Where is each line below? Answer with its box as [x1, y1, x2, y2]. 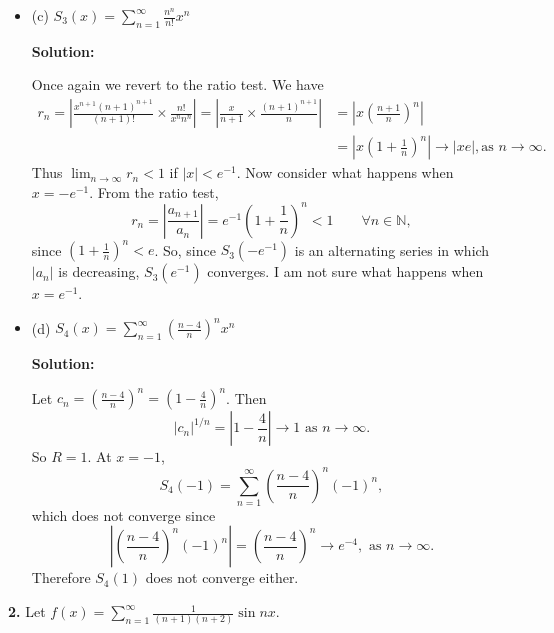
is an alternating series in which [294, 239, 490, 260]
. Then [226, 387, 267, 408]
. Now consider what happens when [236, 162, 454, 183]
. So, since [154, 239, 216, 260]
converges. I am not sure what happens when [207, 261, 484, 282]
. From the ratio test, [89, 181, 219, 202]
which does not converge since [31, 504, 216, 525]
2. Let [8, 601, 46, 622]
